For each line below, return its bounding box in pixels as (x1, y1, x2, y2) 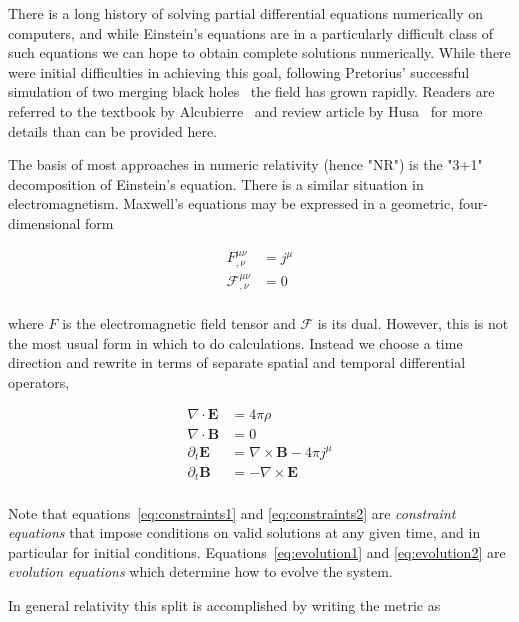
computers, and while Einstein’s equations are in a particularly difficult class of (8, 22, 494, 43)
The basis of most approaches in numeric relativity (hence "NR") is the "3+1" (8, 154, 483, 175)
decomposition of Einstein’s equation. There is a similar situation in (8, 173, 424, 194)
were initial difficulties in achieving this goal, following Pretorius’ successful (8, 61, 470, 82)
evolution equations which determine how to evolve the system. (8, 561, 393, 582)
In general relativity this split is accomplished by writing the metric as (8, 594, 441, 615)
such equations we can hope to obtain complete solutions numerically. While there (8, 42, 511, 63)
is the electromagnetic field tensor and (62, 313, 296, 334)
